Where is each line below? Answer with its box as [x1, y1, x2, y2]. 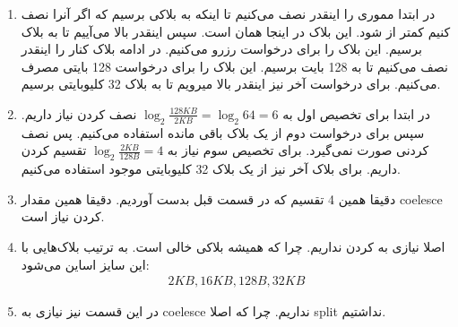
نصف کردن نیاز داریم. [21, 104, 137, 123]
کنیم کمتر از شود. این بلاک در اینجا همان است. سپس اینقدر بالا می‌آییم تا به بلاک [21, 22, 451, 40]
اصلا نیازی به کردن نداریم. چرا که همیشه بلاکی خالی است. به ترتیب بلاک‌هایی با [21, 237, 445, 255]
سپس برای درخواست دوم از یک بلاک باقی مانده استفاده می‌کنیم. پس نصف [21, 123, 425, 142]
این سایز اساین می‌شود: [21, 254, 150, 273]
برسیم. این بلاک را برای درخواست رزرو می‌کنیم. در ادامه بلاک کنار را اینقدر [21, 39, 422, 58]
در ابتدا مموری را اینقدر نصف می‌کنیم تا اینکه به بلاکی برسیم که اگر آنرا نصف [21, 4, 436, 22]
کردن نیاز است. [21, 207, 105, 226]
